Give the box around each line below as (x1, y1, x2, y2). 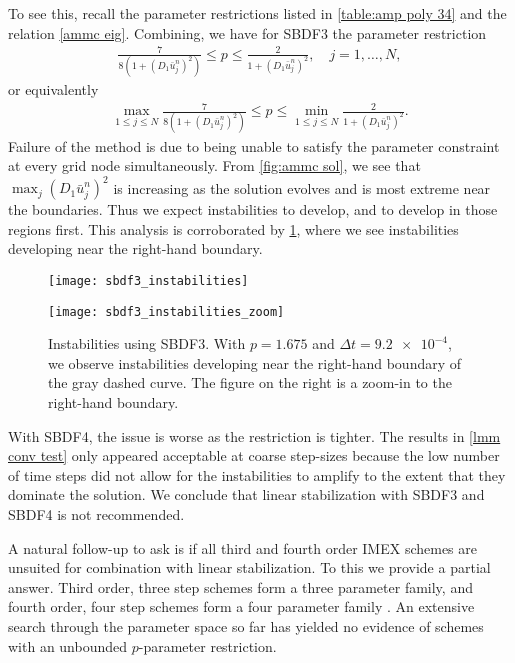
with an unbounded (8, 635, 128, 656)
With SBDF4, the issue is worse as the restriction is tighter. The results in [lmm (8, 425, 501, 446)
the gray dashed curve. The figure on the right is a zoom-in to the (48, 372, 452, 393)
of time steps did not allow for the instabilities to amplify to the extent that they (8, 464, 506, 485)
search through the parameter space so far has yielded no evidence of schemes (8, 616, 484, 636)
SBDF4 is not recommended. (8, 504, 185, 525)
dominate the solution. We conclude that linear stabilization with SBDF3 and (8, 484, 485, 505)
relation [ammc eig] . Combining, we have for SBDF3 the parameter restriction (8, 22, 487, 43)
